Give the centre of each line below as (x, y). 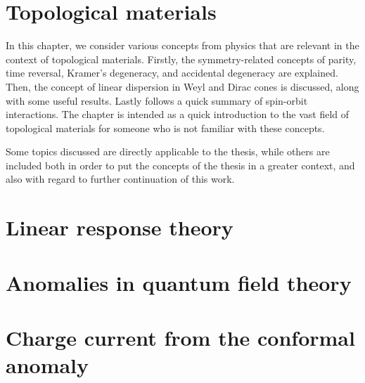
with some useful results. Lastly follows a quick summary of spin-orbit (157, 100)
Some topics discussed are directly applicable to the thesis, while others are (168, 151)
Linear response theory (120, 227)
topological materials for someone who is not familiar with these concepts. (165, 128)
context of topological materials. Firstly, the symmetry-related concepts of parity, (181, 59)
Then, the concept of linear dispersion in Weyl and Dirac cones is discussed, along (182, 86)
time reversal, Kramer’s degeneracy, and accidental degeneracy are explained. (172, 73)
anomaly (47, 365)
